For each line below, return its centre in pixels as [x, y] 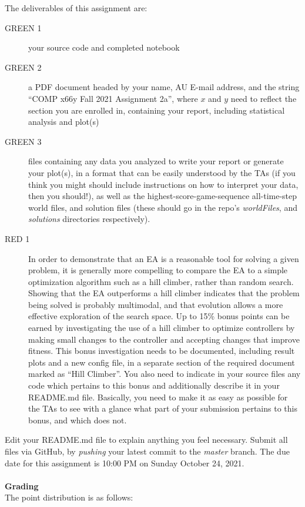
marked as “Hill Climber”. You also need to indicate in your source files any [165, 374]
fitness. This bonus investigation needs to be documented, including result [162, 351]
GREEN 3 [23, 141]
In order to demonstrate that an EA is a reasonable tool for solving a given [164, 258]
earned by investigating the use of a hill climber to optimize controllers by [162, 328]
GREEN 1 [23, 27]
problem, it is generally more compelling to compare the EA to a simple [158, 270]
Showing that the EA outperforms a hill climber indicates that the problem [164, 293]
